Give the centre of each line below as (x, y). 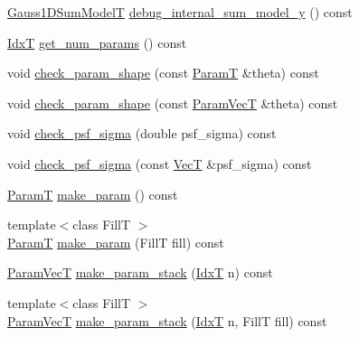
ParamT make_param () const (93, 194)
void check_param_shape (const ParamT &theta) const (163, 73)
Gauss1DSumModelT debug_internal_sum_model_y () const (180, 12)
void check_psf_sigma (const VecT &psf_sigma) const (160, 163)
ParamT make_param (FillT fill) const (116, 242)
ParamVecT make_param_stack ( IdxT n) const (140, 272)
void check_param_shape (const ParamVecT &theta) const (173, 103)
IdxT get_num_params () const (97, 42)
